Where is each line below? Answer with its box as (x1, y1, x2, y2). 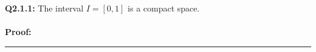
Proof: (5, 25, 32, 38)
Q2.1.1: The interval (5, 2, 84, 14)
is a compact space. (128, 2, 200, 14)
